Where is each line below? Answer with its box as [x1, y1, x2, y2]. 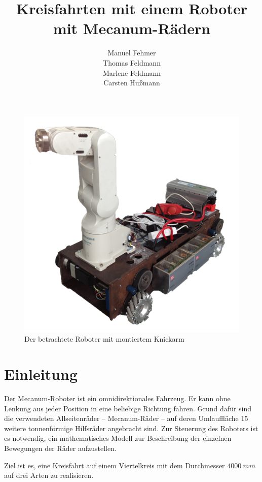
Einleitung [4, 364, 78, 384]
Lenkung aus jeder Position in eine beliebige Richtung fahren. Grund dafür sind [4, 403, 252, 413]
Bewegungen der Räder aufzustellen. [4, 442, 117, 453]
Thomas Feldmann [103, 57, 161, 68]
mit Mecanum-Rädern [53, 18, 211, 39]
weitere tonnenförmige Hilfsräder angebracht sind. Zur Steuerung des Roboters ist [4, 423, 258, 433]
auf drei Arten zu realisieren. [4, 470, 94, 480]
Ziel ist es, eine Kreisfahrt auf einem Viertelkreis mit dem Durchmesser [4, 460, 225, 470]
